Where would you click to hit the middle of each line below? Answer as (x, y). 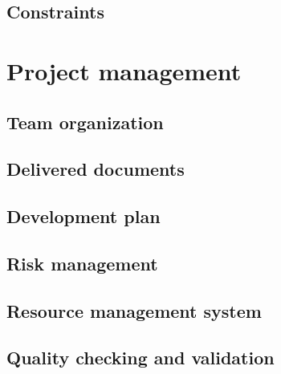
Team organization (85, 122)
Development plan (83, 216)
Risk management (82, 263)
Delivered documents (96, 169)
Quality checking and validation (140, 358)
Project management (124, 70)
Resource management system (134, 310)
